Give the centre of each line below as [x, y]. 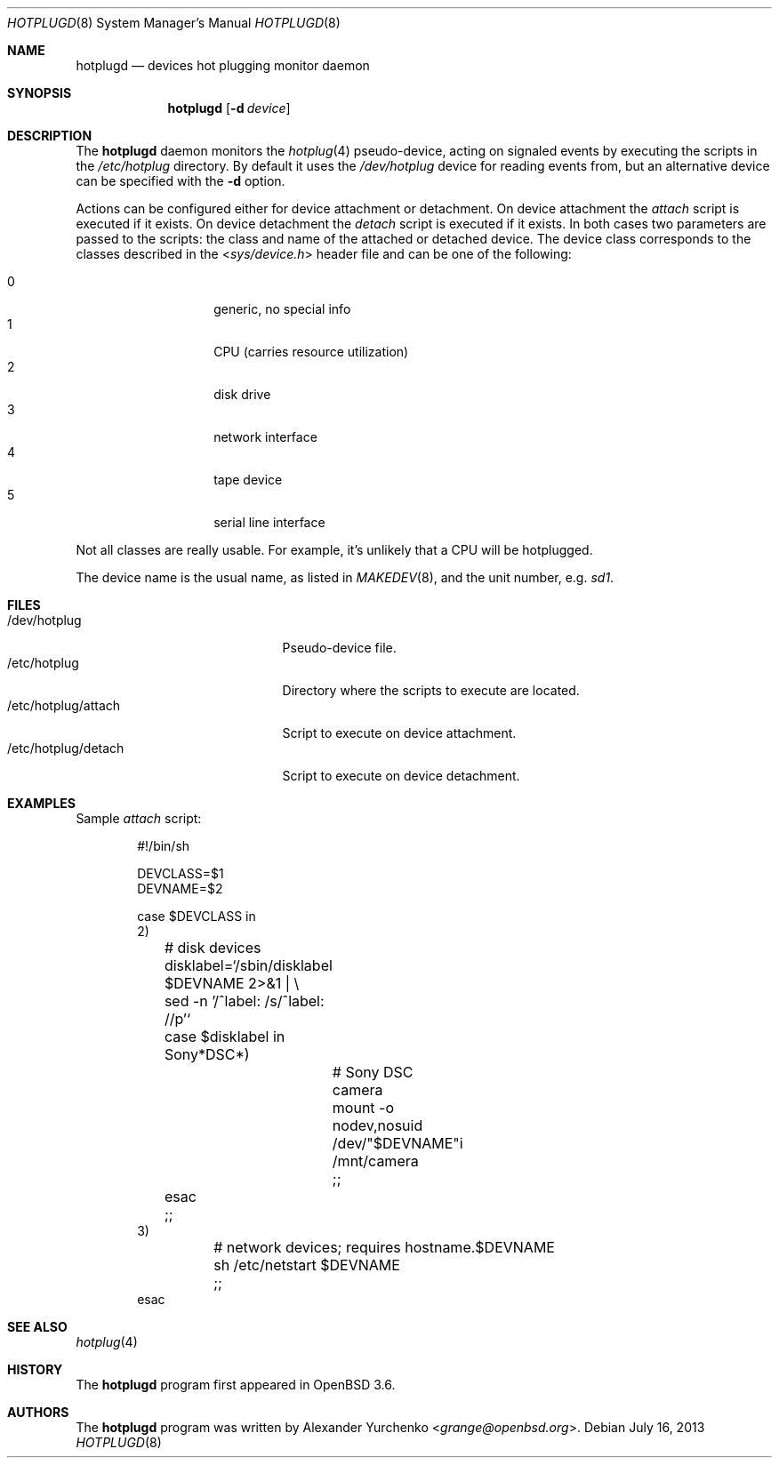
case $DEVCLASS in [197, 916]
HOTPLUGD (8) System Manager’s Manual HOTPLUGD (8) [174, 23]
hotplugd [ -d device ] [229, 108]
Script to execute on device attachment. [399, 733]
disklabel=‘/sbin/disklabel [248, 965]
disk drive [242, 394]
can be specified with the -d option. [181, 181]
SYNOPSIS [40, 93]
